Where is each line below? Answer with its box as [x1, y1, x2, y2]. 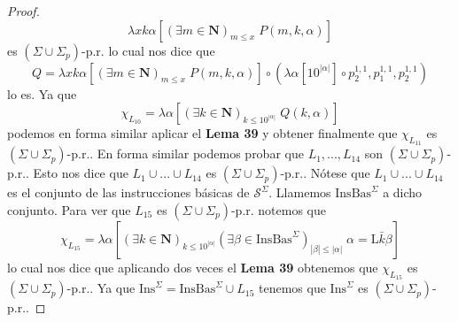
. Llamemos [268, 183, 331, 202]
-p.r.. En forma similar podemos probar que [66, 144, 304, 163]
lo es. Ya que [7, 84, 77, 103]
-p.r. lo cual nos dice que [82, 41, 215, 59]
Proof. [7, 2, 40, 19]
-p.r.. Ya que [66, 279, 136, 297]
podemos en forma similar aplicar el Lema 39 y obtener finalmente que [7, 124, 398, 142]
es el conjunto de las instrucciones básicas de [7, 183, 250, 202]
